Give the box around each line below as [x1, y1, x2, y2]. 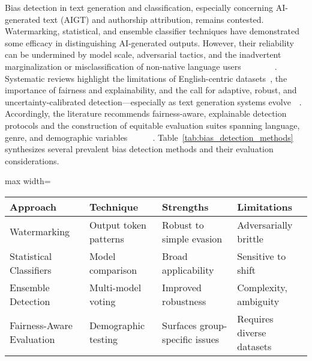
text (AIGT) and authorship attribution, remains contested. [43, 13, 264, 25]
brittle [237, 231, 263, 245]
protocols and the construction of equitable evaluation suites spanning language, [5, 119, 300, 131]
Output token [89, 217, 147, 232]
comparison [89, 262, 137, 277]
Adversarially [237, 217, 293, 232]
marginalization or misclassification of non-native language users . [5, 60, 277, 72]
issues [195, 332, 220, 347]
